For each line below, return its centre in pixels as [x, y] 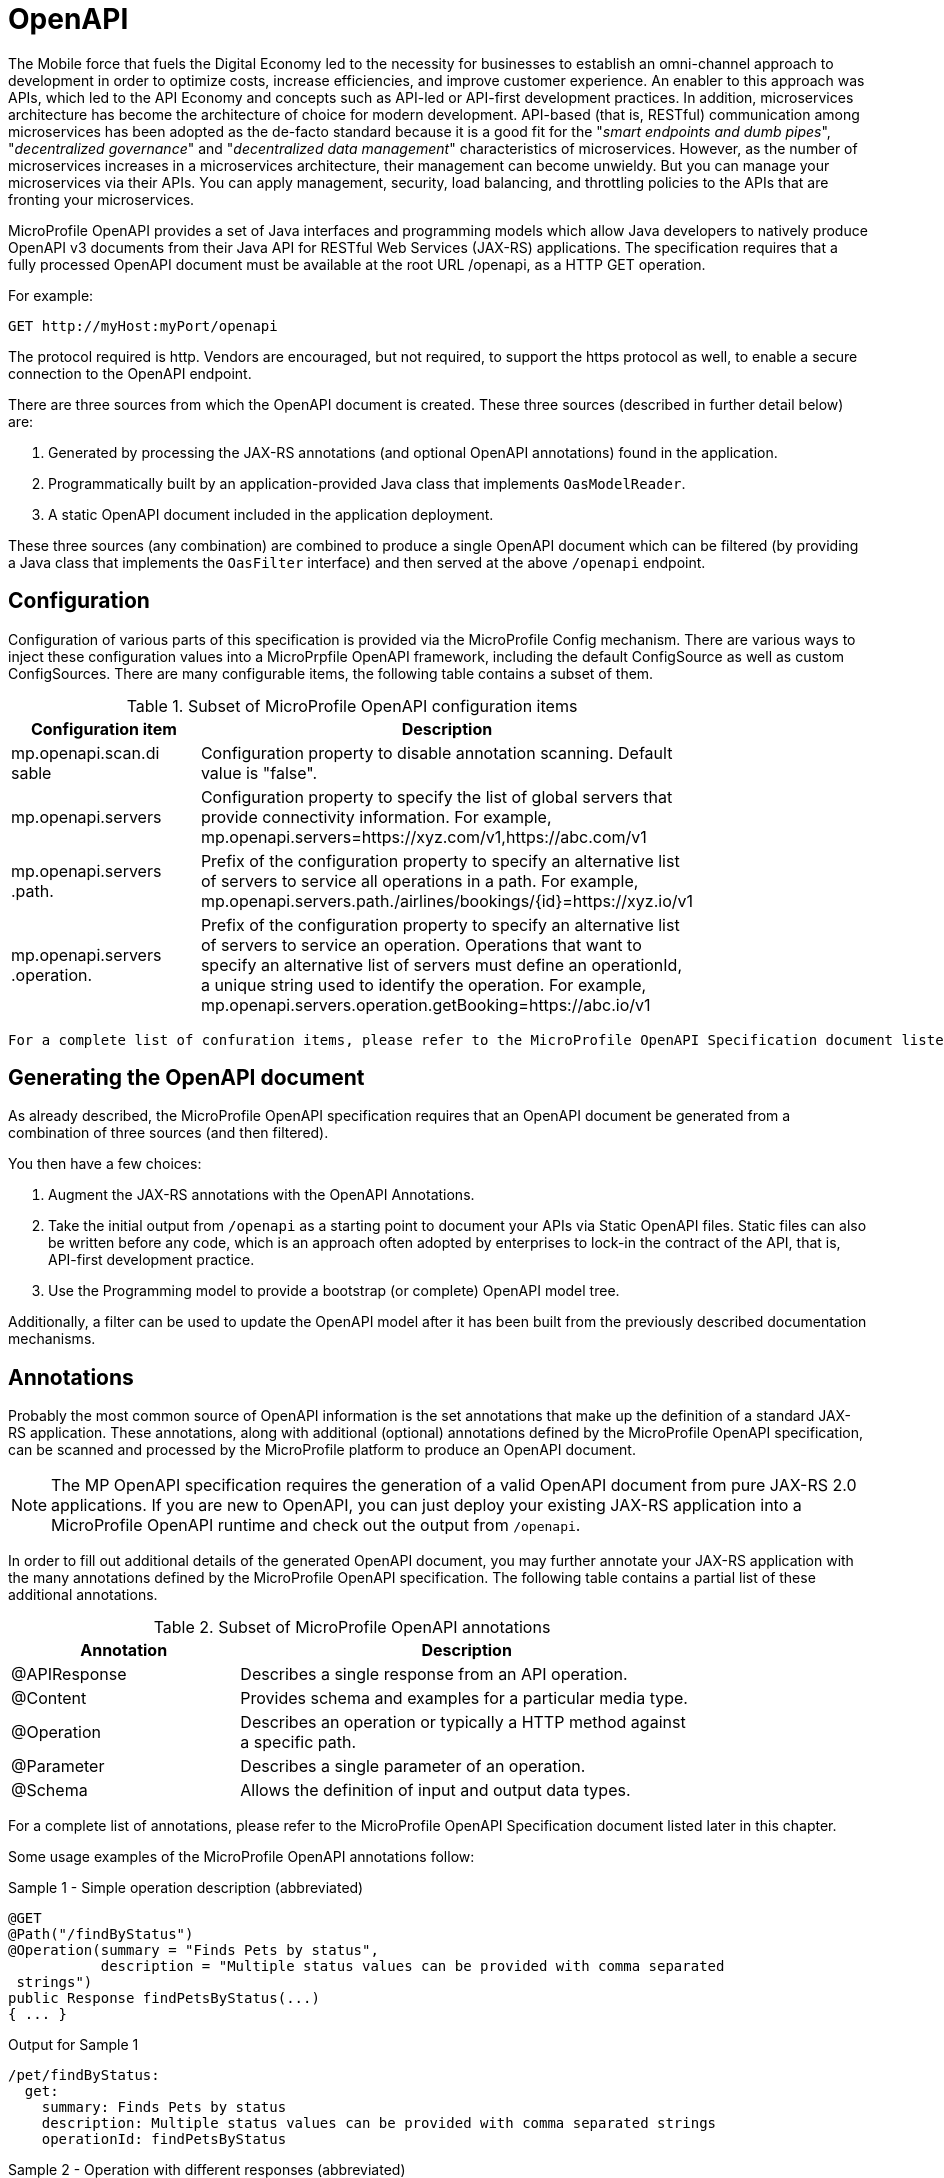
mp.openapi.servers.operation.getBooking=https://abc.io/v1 [425, 1004]
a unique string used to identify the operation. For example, [423, 984]
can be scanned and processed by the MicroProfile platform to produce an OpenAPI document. [322, 1450]
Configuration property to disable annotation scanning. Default [436, 752]
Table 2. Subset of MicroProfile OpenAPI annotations [352, 1627]
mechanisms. [52, 1339]
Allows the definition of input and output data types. [435, 1790]
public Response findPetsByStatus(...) [164, 1998]
